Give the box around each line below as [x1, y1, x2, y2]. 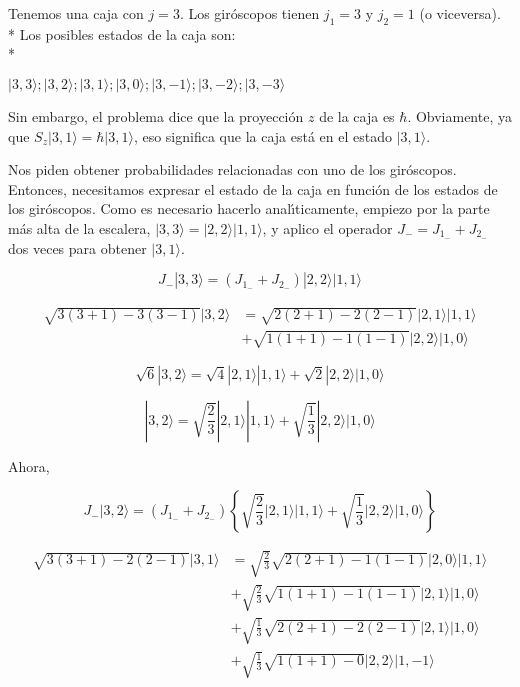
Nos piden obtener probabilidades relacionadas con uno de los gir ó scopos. [8, 159, 457, 180]
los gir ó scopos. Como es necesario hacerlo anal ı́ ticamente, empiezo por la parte [8, 198, 490, 219]
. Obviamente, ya [407, 105, 512, 126]
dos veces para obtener [8, 237, 147, 258]
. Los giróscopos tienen [179, 3, 320, 23]
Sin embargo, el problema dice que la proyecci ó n [8, 105, 304, 126]
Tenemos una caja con [8, 3, 144, 23]
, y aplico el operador [262, 217, 393, 238]
